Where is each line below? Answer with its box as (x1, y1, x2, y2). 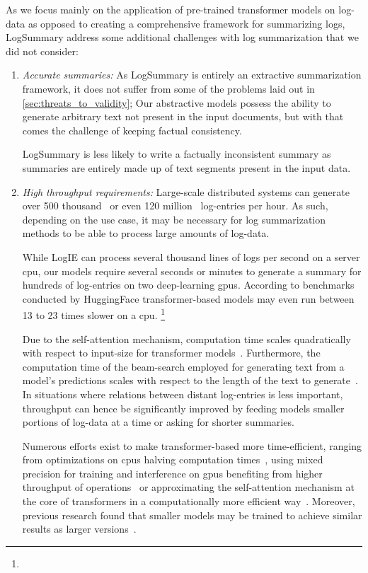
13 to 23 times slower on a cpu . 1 (22, 306, 166, 322)
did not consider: (6, 43, 79, 58)
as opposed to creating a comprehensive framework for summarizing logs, (28, 16, 345, 30)
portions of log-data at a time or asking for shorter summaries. (22, 415, 294, 429)
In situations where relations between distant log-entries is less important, (22, 386, 343, 401)
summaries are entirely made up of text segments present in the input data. (22, 160, 351, 175)
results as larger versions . (22, 521, 137, 536)
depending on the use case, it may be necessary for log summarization (22, 212, 326, 226)
